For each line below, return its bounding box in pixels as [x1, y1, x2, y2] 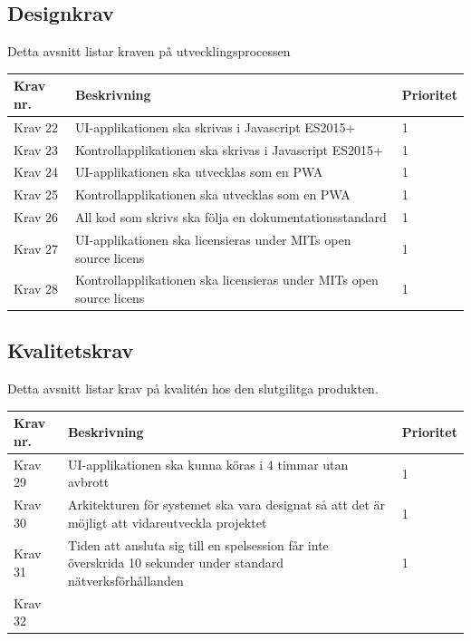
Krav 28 [14, 279, 59, 298]
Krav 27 [14, 238, 59, 257]
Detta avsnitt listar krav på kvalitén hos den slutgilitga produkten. [7, 379, 379, 398]
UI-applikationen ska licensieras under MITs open [74, 229, 351, 248]
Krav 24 [14, 162, 59, 181]
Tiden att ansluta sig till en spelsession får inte [67, 535, 329, 554]
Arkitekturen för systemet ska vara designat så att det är [67, 495, 386, 514]
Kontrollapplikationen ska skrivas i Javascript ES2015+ [74, 140, 383, 159]
